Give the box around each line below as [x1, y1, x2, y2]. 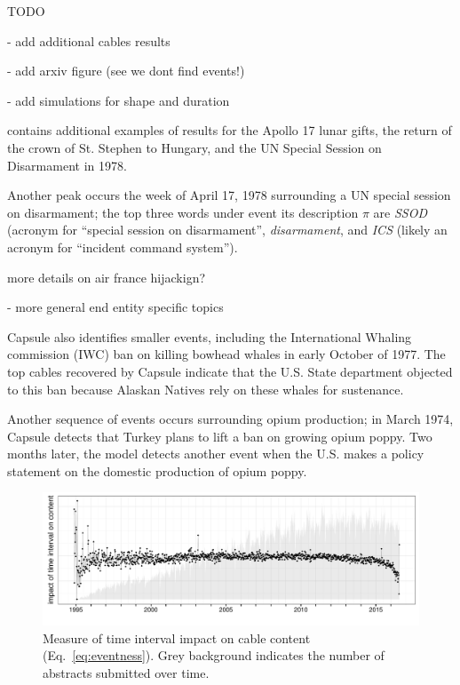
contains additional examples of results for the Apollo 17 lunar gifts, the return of [7, 121, 452, 139]
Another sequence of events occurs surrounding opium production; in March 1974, [7, 410, 454, 428]
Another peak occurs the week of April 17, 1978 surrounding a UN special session [7, 186, 451, 204]
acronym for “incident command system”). [7, 237, 238, 256]
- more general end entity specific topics [7, 298, 224, 316]
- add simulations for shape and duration [7, 91, 230, 109]
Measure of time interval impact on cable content [43, 628, 311, 647]
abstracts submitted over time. [43, 663, 210, 681]
